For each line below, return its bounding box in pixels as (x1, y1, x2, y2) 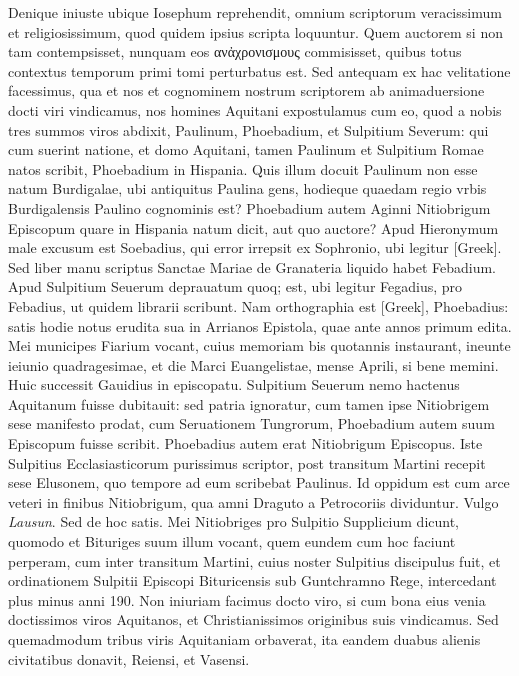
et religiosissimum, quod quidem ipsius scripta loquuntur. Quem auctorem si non (8, 21, 503, 42)
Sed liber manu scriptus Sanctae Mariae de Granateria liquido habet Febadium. (8, 256, 496, 277)
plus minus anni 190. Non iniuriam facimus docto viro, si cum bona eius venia (8, 589, 486, 610)
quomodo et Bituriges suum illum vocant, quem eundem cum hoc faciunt (8, 531, 456, 552)
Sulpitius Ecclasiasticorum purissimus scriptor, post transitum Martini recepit (8, 452, 486, 473)
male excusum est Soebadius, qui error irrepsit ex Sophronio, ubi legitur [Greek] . (8, 237, 502, 258)
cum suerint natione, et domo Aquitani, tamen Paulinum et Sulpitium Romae (8, 139, 484, 160)
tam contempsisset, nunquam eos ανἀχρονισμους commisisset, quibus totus (8, 41, 462, 62)
